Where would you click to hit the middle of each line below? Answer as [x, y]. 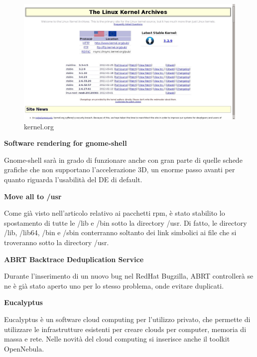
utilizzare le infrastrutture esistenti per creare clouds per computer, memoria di [125, 329]
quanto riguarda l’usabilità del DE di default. [73, 179]
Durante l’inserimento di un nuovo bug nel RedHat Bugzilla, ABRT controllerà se [129, 276]
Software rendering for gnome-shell [65, 143]
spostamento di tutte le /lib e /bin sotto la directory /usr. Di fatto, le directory [126, 222]
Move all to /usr [33, 196]
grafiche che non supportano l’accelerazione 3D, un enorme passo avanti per [120, 170]
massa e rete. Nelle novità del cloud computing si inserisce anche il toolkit [117, 339]
